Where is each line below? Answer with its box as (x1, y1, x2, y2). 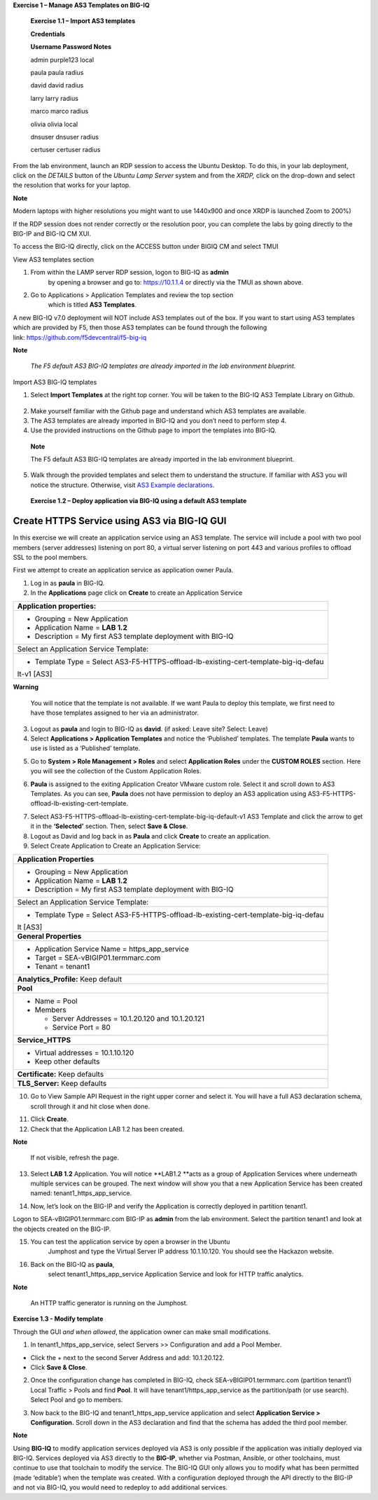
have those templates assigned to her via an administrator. (30, 708, 199, 717)
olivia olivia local (30, 120, 78, 128)
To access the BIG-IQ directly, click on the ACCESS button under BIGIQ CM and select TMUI (13, 242, 279, 251)
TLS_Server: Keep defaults (17, 1079, 107, 1089)
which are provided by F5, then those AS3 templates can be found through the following (13, 323, 267, 332)
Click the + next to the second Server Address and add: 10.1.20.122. (30, 1353, 225, 1362)
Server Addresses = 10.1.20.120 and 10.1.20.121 (52, 1014, 204, 1024)
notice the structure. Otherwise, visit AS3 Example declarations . (30, 481, 215, 489)
